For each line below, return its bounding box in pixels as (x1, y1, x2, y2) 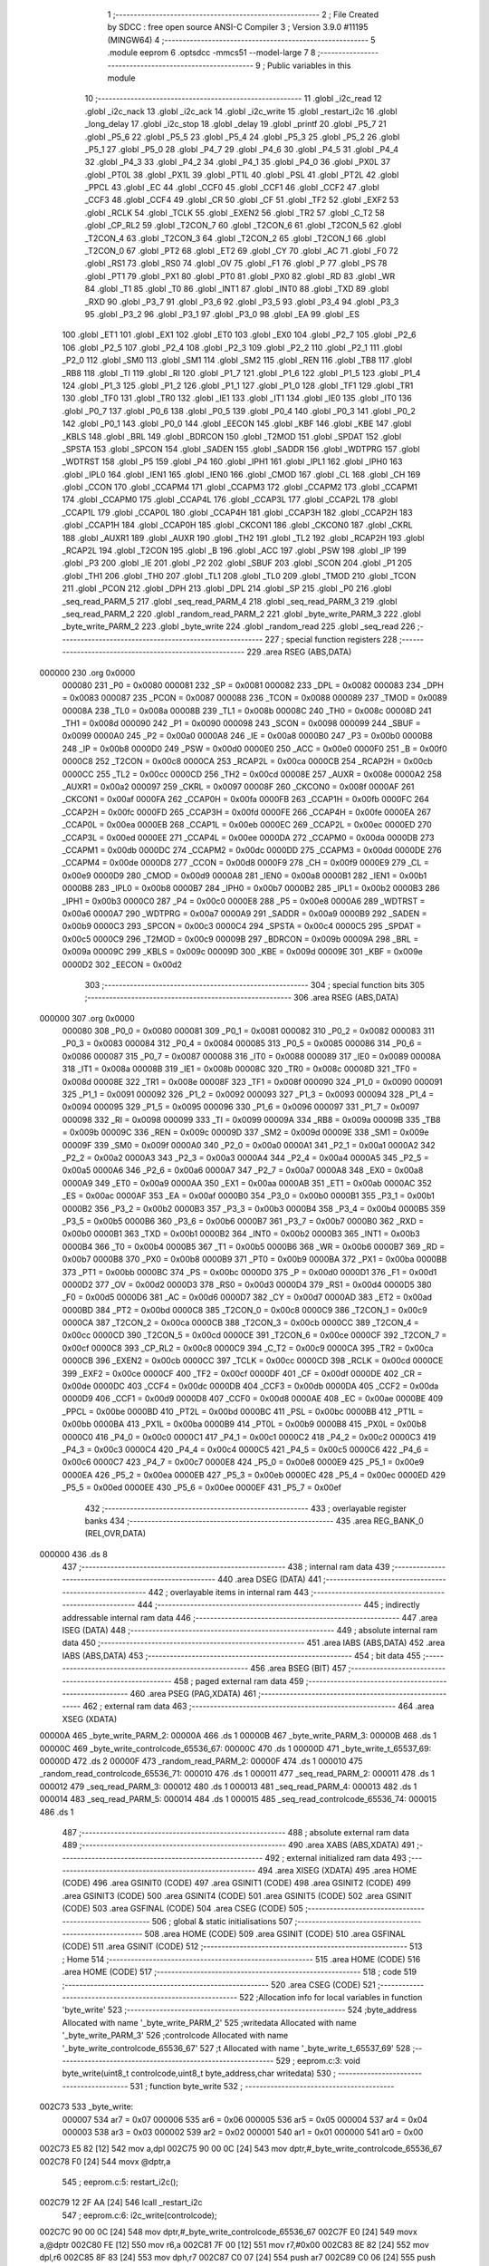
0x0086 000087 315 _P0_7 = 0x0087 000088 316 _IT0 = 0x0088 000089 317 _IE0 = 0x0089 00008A (62, 1051, 441, 1061)
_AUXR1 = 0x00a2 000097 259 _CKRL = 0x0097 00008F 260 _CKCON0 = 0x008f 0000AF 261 (62, 781, 415, 792)
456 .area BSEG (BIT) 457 (250, 1663, 347, 1674)
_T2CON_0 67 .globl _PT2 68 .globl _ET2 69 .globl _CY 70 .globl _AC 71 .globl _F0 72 (84, 246, 398, 257)
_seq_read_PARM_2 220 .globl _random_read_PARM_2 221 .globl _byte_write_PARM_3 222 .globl (62, 608, 421, 619)
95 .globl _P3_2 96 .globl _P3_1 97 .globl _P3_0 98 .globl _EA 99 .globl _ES (84, 308, 360, 319)
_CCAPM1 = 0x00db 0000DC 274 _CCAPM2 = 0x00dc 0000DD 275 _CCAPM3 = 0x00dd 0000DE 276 (62, 845, 443, 856)
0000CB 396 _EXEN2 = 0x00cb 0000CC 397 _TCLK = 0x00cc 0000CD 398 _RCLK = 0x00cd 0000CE (62, 1355, 444, 1366)
